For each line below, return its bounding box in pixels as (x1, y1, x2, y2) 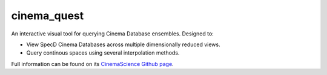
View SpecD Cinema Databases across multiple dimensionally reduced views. (26, 41, 220, 48)
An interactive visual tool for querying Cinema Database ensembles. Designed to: (11, 30, 214, 37)
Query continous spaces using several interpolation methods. (26, 49, 180, 56)
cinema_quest (11, 9, 84, 22)
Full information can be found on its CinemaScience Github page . (11, 60, 174, 67)
